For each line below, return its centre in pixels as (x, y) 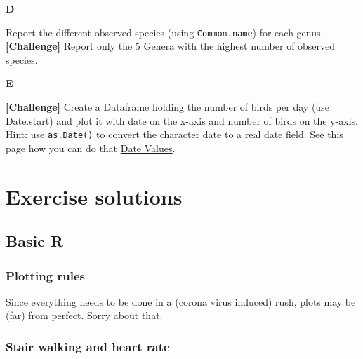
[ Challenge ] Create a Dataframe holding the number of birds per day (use (167, 107)
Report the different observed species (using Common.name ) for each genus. (165, 32)
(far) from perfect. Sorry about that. (84, 315)
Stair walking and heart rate (88, 346)
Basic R (35, 241)
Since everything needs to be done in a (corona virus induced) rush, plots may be (181, 301)
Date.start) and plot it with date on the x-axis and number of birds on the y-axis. (182, 120)
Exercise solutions (94, 196)
